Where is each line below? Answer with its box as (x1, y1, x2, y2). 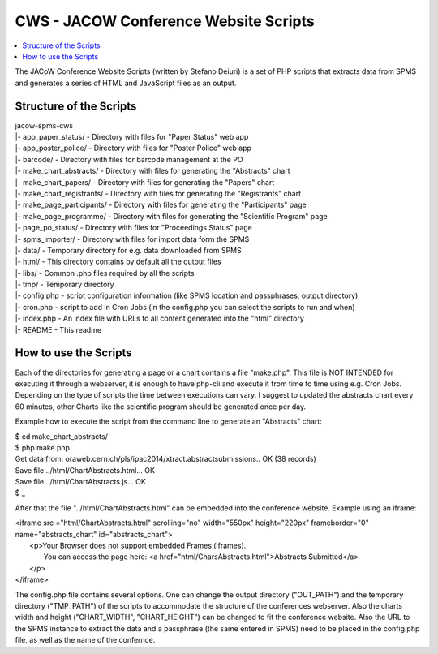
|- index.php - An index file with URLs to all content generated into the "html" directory (15, 313, 304, 324)
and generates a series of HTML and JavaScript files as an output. (15, 78, 237, 88)
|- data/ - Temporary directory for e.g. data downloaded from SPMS (15, 245, 243, 255)
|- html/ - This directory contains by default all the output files (15, 256, 222, 267)
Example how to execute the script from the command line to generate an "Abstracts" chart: (15, 416, 322, 426)
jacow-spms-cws (15, 120, 73, 130)
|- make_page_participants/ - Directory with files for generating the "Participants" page (15, 200, 307, 210)
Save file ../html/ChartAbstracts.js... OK (15, 477, 146, 487)
